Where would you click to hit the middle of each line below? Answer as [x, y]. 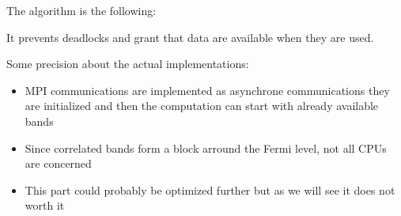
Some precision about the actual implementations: [128, 64]
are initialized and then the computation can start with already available [202, 106]
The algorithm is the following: [81, 10]
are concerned [58, 163]
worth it [45, 205]
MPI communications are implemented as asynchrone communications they [207, 90]
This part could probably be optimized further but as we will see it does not [210, 189]
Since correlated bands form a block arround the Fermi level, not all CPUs [206, 148]
